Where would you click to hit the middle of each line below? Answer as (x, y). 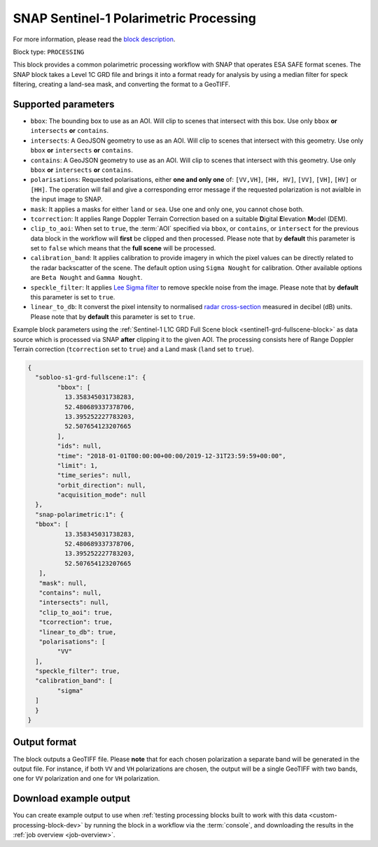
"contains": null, (70, 592)
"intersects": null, (74, 603)
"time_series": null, (94, 475)
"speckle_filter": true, (78, 671)
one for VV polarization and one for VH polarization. (86, 778)
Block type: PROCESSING (49, 52)
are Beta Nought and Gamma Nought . (86, 278)
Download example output (72, 798)
